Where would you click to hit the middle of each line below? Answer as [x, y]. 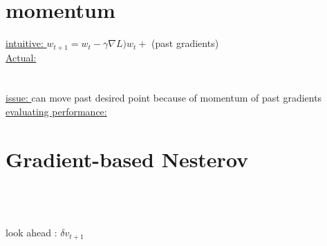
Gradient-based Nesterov [127, 159]
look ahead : [31, 233]
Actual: [21, 57]
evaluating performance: [56, 111]
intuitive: [25, 43]
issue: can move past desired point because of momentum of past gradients [164, 98]
